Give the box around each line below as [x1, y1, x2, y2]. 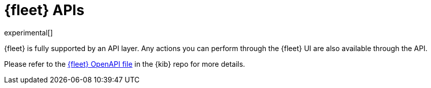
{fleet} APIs [4, 2, 84, 19]
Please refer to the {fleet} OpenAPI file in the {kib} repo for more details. [4, 59, 245, 68]
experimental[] [4, 28, 53, 37]
